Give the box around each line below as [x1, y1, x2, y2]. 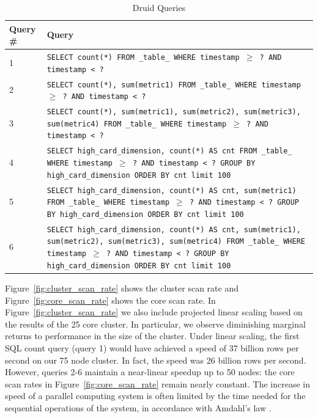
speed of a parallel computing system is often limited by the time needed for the [5, 389, 306, 402]
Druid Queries [132, 1, 186, 13]
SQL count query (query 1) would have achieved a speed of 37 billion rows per [5, 341, 299, 354]
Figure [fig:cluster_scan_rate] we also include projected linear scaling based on [5, 306, 303, 318]
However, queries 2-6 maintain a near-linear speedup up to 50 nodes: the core [5, 365, 295, 378]
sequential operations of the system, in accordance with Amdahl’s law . [5, 401, 272, 414]
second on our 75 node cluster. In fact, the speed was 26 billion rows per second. [5, 353, 306, 366]
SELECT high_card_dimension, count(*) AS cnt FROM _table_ [46, 147, 292, 156]
